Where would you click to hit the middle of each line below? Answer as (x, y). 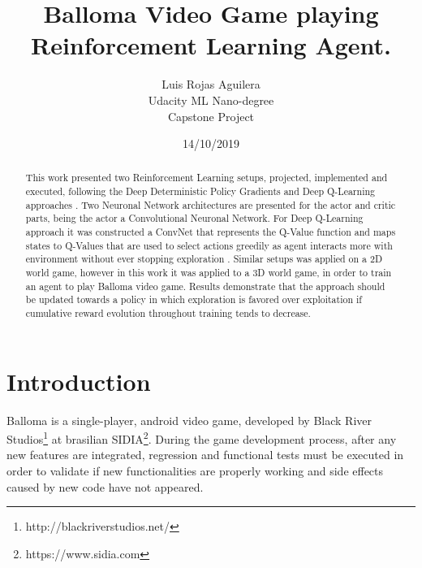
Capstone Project (211, 116)
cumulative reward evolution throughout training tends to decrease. (168, 313)
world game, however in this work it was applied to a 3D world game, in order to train (209, 273)
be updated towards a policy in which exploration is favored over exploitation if (194, 299)
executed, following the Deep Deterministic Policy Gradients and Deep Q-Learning (200, 191)
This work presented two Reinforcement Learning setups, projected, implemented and (207, 178)
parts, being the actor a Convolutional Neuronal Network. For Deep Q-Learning (194, 218)
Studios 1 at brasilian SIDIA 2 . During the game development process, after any (202, 438)
